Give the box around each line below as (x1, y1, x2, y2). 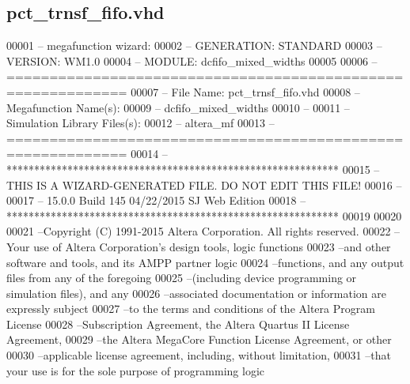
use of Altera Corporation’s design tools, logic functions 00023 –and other (33, 238, 391, 254)
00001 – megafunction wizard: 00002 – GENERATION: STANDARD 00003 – (6, 37, 382, 54)
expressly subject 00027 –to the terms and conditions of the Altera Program (6, 300, 375, 317)
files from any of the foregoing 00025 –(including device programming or (6, 269, 357, 286)
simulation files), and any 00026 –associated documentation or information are (6, 284, 386, 301)
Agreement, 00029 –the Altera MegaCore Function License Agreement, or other (6, 331, 392, 348)
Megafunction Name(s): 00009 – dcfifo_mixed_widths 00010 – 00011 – (6, 99, 350, 115)
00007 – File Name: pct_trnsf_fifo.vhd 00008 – (131, 83, 360, 100)
